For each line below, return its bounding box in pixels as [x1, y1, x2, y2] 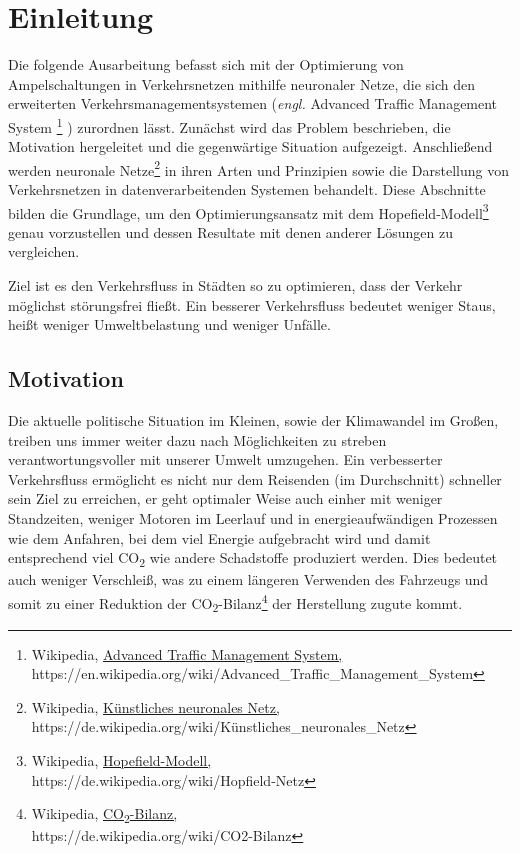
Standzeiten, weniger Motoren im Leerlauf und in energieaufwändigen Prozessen [8, 507, 498, 528]
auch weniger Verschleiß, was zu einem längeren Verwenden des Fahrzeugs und [8, 569, 489, 590]
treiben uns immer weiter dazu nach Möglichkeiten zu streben [8, 429, 387, 450]
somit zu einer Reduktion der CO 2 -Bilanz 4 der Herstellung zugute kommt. [8, 589, 463, 616]
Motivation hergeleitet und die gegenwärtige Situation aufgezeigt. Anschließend [8, 136, 493, 157]
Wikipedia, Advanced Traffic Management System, [31, 643, 343, 664]
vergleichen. [8, 241, 80, 262]
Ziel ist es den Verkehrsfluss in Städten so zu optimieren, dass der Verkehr [8, 275, 463, 296]
